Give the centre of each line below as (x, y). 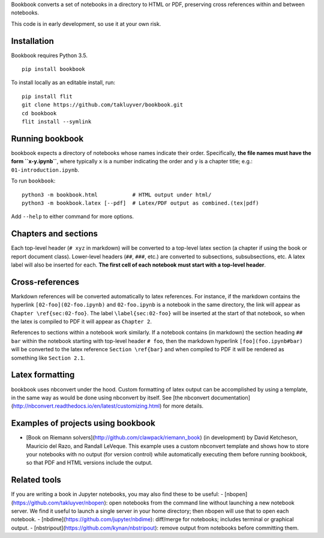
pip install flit (47, 96)
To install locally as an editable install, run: (63, 83)
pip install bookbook (53, 69)
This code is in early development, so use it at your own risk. (86, 23)
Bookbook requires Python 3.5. (49, 55)
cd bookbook (39, 113)
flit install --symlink (57, 122)
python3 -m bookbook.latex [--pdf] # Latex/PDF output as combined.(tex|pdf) (140, 203)
